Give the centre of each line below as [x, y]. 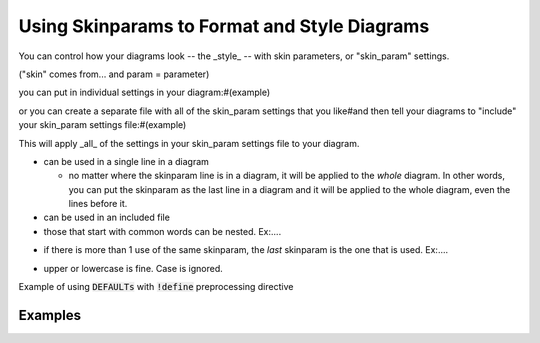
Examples [50, 315]
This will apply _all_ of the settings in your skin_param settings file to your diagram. [189, 143]
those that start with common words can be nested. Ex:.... [162, 231]
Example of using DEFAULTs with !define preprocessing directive [156, 287]
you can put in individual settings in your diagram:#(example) [144, 92]
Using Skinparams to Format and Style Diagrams [224, 26]
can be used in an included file [106, 217]
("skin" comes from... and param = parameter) [114, 74]
